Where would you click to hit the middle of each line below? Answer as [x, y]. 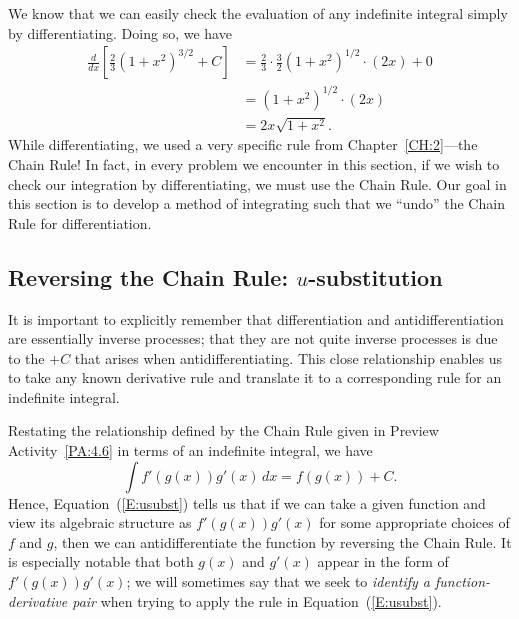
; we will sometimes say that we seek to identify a [278, 581]
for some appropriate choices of [414, 522]
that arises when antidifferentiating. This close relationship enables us [288, 357]
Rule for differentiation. [80, 222]
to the [26, 357]
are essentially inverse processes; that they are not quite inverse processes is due [253, 338]
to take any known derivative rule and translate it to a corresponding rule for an [255, 377]
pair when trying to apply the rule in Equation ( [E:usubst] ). [257, 600]
